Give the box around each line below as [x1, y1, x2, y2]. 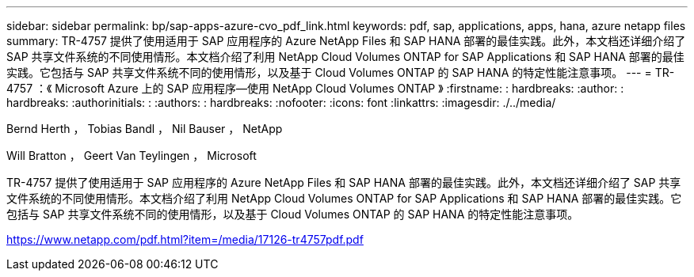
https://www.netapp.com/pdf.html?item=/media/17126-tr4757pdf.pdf [6, 233, 364, 246]
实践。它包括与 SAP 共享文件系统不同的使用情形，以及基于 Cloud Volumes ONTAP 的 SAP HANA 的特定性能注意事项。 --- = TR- [6, 66, 675, 79]
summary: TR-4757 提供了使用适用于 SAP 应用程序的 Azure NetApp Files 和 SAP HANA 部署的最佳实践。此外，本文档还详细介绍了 [6, 34, 686, 47]
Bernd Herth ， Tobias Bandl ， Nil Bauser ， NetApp [6, 122, 283, 135]
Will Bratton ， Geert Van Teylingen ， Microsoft [6, 149, 257, 162]
